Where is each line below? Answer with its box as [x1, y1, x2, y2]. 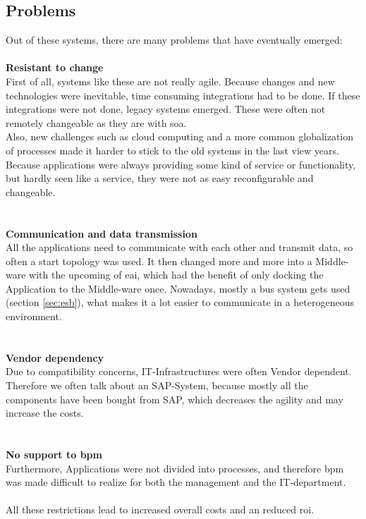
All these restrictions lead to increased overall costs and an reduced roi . [6, 502, 315, 517]
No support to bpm [6, 447, 102, 462]
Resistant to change [6, 60, 104, 75]
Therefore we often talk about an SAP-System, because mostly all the [6, 378, 308, 393]
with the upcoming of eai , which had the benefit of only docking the [29, 267, 324, 282]
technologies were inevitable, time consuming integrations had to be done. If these [6, 87, 360, 102]
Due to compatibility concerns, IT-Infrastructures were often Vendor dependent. [6, 364, 352, 379]
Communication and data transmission [6, 226, 197, 240]
